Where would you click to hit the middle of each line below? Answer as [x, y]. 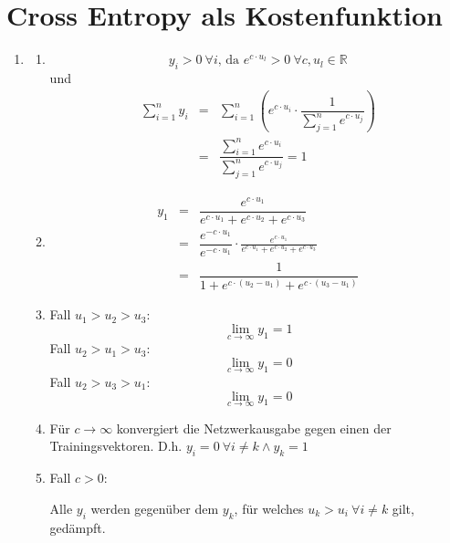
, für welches [269, 508]
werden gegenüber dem [155, 508]
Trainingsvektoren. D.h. [116, 446]
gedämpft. [78, 527]
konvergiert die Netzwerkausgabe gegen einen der [254, 428]
